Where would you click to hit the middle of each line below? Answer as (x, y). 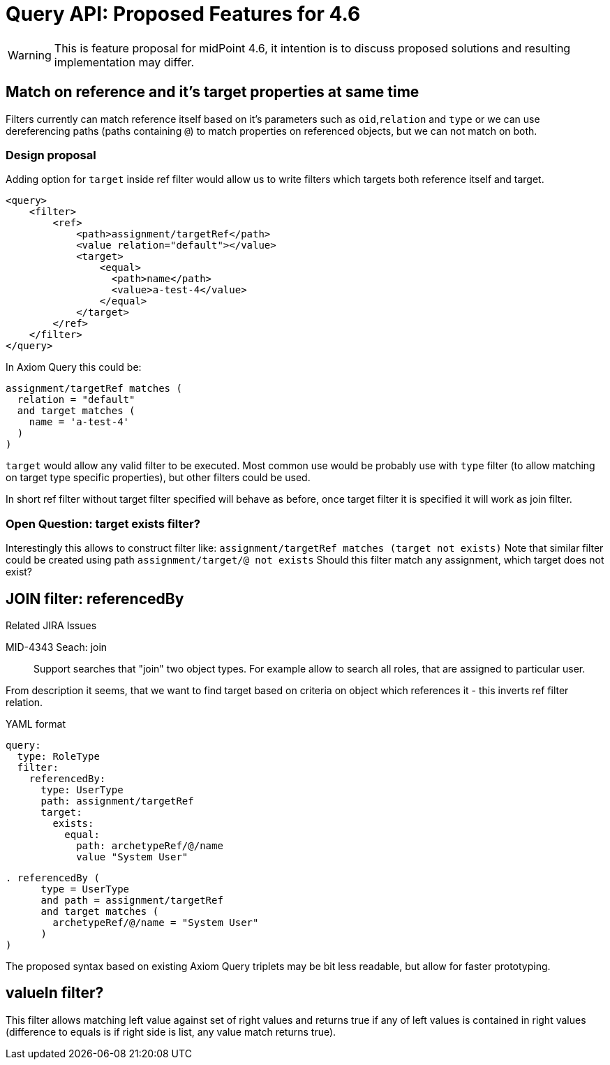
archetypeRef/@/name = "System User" (156, 922)
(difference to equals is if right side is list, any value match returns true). (171, 1031)
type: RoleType (58, 756)
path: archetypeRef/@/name (150, 845)
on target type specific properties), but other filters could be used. (158, 478)
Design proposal (51, 155)
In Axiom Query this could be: (74, 367)
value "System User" (132, 857)
